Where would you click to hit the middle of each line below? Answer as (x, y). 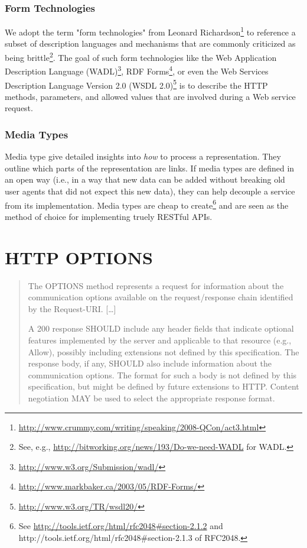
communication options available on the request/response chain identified (161, 297)
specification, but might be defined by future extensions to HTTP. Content (164, 386)
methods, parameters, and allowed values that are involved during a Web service (150, 96)
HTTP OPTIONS (79, 257)
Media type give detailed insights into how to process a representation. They (143, 156)
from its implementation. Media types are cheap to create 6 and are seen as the (147, 204)
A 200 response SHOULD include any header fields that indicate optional (161, 328)
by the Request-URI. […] (72, 308)
